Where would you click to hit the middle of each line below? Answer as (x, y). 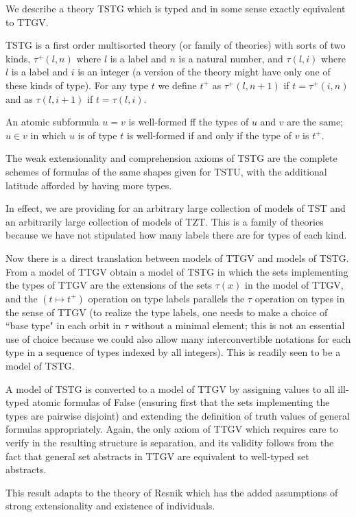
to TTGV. (27, 22)
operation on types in (300, 298)
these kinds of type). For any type (77, 85)
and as (19, 98)
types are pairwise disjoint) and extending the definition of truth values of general (178, 415)
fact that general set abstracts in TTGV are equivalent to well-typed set (157, 456)
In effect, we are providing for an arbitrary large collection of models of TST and (176, 208)
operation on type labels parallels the (166, 298)
